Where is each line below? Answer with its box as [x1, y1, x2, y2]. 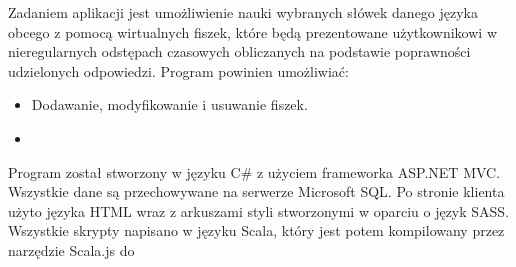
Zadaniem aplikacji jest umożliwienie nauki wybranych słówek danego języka [8, 2, 479, 22]
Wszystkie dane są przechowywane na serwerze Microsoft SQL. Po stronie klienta [8, 181, 505, 202]
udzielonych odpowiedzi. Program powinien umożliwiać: [8, 60, 349, 81]
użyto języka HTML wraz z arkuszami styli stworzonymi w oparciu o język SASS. [8, 200, 510, 221]
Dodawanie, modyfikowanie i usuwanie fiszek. [31, 94, 308, 115]
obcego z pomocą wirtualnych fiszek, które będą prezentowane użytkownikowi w [8, 21, 497, 42]
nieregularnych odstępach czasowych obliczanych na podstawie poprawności [8, 41, 471, 62]
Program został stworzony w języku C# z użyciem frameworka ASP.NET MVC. [8, 161, 501, 182]
